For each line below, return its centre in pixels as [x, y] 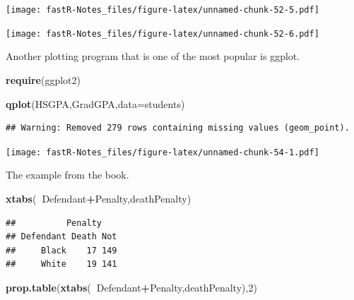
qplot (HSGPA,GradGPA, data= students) [95, 103]
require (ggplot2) [43, 79]
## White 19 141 [61, 264]
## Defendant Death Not [61, 237]
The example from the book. [67, 175]
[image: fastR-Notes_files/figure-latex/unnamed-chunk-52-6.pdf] [163, 34]
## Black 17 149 [61, 250]
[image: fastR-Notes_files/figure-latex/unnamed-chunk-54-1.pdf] [163, 152]
